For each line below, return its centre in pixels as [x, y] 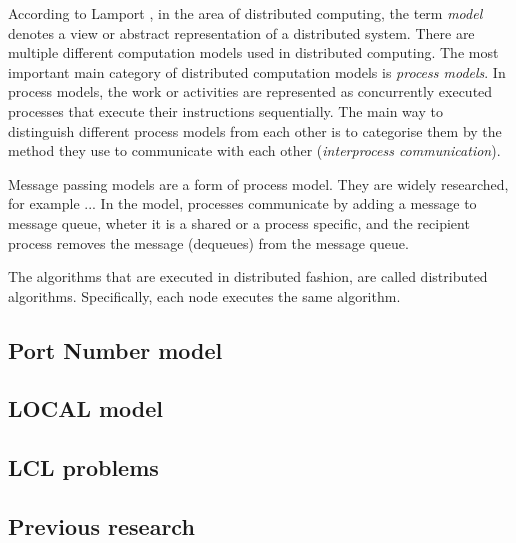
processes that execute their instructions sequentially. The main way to [225, 110]
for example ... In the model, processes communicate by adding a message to [242, 203]
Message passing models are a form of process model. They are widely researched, [258, 183]
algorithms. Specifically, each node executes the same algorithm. [204, 295]
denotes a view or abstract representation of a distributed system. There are [241, 32]
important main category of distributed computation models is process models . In [257, 71]
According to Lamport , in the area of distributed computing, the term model [245, 13]
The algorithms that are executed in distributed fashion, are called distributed [248, 276]
